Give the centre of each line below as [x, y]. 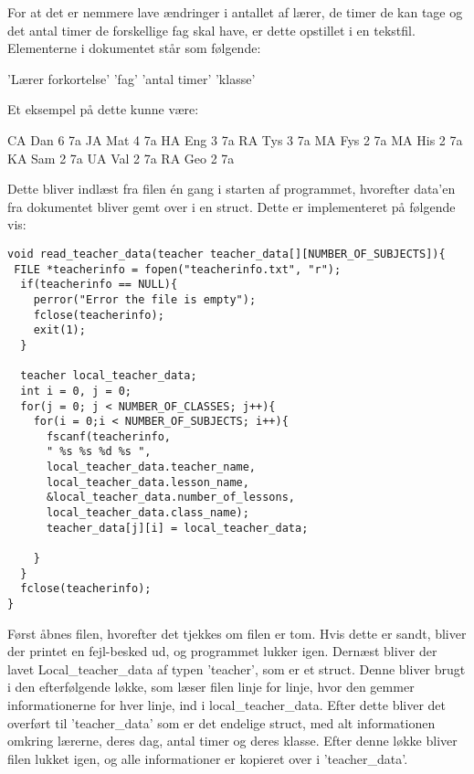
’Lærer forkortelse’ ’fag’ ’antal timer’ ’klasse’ [132, 78]
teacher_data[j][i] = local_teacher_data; [177, 528]
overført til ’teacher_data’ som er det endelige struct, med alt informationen [221, 722]
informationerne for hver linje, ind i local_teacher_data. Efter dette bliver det [227, 705]
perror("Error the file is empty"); [145, 299]
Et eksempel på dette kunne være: [103, 109]
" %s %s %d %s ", [99, 452]
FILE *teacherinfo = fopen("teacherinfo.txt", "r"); [178, 269]
